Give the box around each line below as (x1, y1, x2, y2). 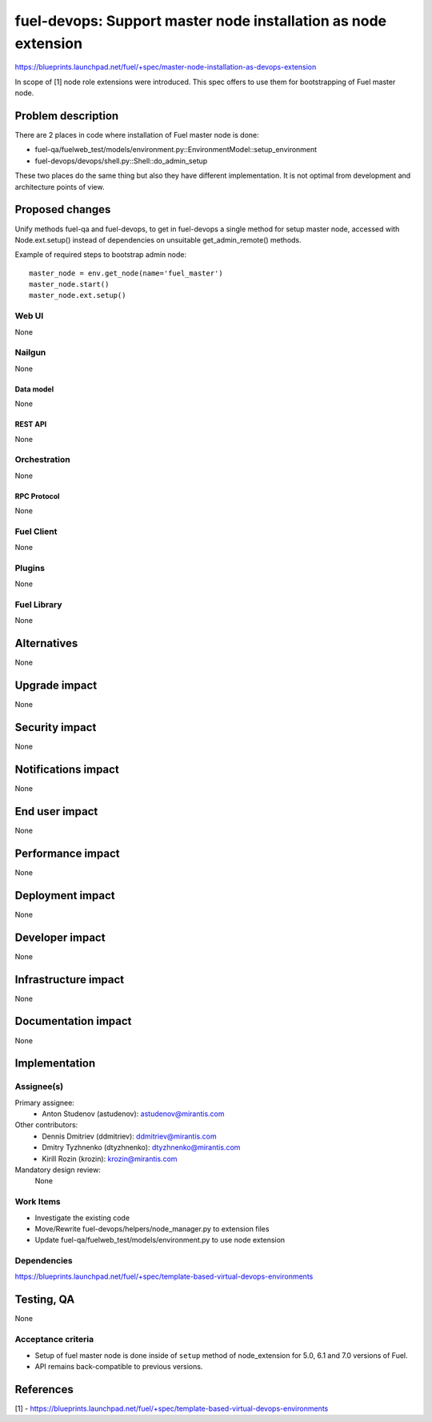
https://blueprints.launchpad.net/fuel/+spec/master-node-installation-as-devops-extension (14, 62, 317, 72)
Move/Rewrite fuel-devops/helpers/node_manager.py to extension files (34, 1223, 270, 1233)
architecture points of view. (14, 182, 105, 191)
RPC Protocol (14, 491, 60, 500)
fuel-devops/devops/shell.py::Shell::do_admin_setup (34, 156, 208, 166)
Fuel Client (14, 525, 58, 536)
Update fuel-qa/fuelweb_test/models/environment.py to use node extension (34, 1235, 286, 1245)
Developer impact (14, 930, 106, 944)
